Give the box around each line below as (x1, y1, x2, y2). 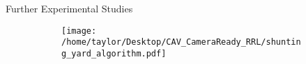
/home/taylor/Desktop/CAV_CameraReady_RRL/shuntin (61, 37, 301, 47)
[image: (61, 25, 97, 36)
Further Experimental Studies (6, 1, 133, 15)
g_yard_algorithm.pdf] (61, 48, 167, 58)
